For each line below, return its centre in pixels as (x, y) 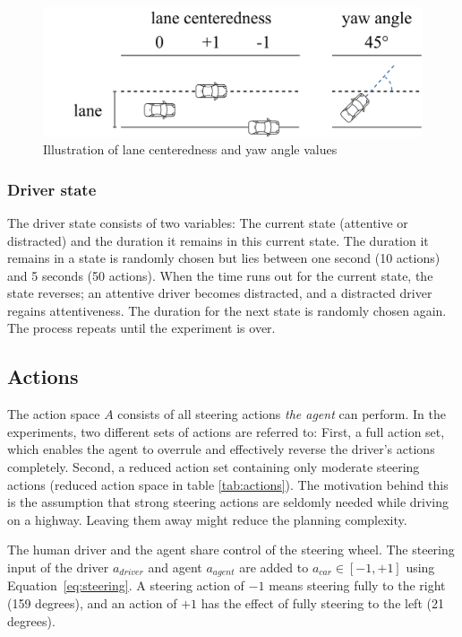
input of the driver (58, 567)
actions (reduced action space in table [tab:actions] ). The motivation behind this (228, 484)
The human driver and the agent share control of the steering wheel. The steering (231, 550)
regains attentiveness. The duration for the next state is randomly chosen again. (227, 310)
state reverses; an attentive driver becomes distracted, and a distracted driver (220, 293)
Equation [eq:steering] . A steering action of (126, 585)
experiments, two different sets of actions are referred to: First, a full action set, (226, 431)
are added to (274, 567)
